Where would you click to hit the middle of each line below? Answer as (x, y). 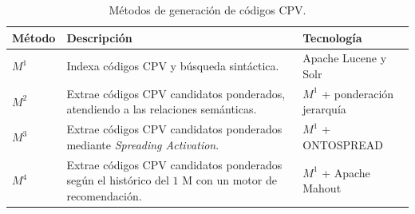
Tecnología (332, 37)
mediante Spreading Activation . (143, 144)
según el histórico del (118, 180)
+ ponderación (358, 93)
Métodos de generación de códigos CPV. (207, 10)
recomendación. (104, 195)
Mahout (322, 188)
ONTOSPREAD (343, 144)
